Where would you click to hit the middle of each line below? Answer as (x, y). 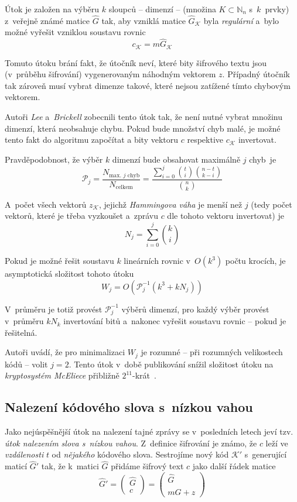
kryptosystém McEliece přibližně (62, 375)
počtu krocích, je (255, 261)
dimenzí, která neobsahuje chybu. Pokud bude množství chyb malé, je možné (143, 128)
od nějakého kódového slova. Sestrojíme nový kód (140, 454)
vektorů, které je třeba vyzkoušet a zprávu (81, 216)
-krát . (144, 375)
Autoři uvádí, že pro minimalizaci (65, 352)
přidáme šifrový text (147, 466)
